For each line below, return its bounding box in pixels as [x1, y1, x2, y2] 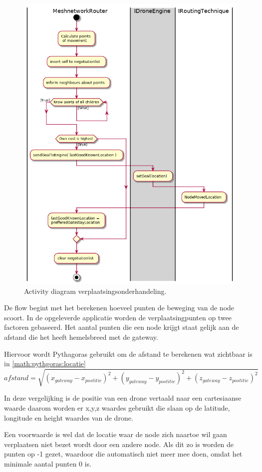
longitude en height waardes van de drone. [4, 412, 133, 423]
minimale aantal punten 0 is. [4, 458, 92, 469]
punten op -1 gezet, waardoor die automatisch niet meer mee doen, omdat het [4, 449, 243, 459]
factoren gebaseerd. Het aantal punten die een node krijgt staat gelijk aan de [4, 322, 239, 332]
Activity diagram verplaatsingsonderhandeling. [24, 285, 167, 296]
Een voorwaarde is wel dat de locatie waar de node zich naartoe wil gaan [4, 429, 227, 440]
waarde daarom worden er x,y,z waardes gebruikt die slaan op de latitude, [4, 402, 230, 413]
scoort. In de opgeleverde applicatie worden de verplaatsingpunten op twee [4, 312, 232, 322]
